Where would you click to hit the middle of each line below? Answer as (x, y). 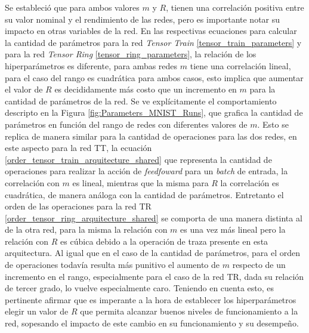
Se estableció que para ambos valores (72, 7)
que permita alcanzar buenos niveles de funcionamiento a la (189, 311)
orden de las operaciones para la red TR (78, 206)
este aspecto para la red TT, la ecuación (78, 148)
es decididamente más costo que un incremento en (146, 89)
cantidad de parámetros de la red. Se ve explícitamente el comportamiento (141, 101)
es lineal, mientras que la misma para (140, 182)
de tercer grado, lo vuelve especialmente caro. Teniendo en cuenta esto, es (140, 288)
